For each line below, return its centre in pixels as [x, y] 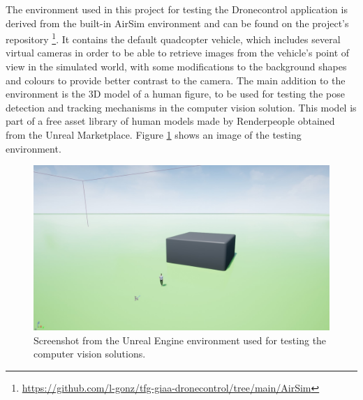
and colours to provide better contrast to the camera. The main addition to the [176, 80]
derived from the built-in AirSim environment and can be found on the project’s [177, 23]
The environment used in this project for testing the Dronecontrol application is [177, 9]
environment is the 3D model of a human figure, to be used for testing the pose [175, 94]
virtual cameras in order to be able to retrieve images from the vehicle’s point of [178, 53]
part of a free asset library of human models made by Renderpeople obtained [170, 121]
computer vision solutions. [90, 354]
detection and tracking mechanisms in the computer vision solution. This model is [181, 107]
